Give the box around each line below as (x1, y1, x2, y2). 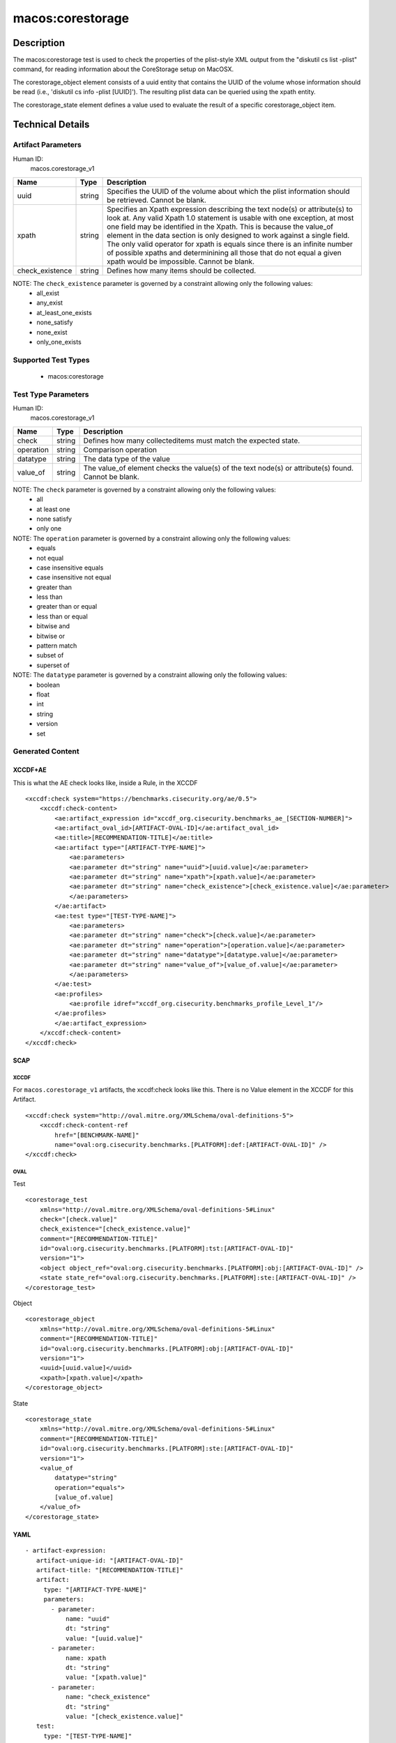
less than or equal (36, 612, 89, 621)
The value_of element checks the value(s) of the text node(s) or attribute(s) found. (83, 463, 354, 473)
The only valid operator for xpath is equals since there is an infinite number (107, 239, 353, 249)
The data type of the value (83, 454, 171, 464)
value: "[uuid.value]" (65, 1634, 143, 1642)
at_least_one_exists (36, 308, 92, 317)
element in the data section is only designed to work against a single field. (107, 230, 350, 240)
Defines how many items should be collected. (107, 266, 257, 275)
